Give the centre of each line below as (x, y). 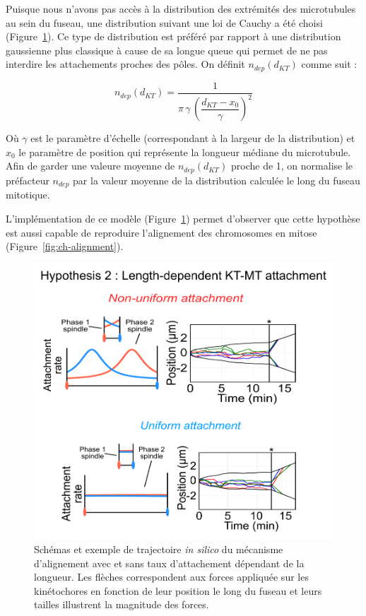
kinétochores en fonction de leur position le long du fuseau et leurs (178, 590)
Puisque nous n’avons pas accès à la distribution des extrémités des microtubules (181, 8)
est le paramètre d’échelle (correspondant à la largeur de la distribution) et (193, 138)
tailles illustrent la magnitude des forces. (122, 604)
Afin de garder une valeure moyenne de (90, 166)
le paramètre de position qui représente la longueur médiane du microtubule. (185, 152)
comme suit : (329, 64)
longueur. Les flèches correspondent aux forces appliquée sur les (171, 577)
